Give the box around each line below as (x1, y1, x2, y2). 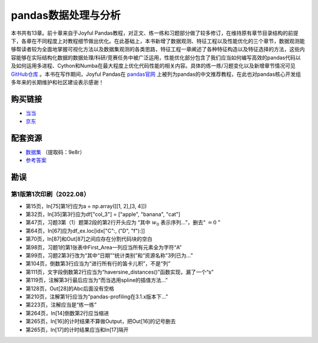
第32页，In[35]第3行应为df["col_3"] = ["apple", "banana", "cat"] (25, 211, 181, 218)
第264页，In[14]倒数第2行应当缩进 (25, 309, 109, 317)
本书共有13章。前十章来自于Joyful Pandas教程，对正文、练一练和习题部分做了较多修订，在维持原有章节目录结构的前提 (11, 29, 299, 36)
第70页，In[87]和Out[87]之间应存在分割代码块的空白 (25, 235, 153, 242)
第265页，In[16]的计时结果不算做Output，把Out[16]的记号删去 (25, 318, 176, 325)
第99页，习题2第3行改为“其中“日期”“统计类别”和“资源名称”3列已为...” (25, 252, 193, 259)
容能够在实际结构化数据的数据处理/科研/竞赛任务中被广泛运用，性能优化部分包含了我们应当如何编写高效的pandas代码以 (11, 54, 301, 61)
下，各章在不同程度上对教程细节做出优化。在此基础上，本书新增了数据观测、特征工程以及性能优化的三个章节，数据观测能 (11, 37, 305, 44)
